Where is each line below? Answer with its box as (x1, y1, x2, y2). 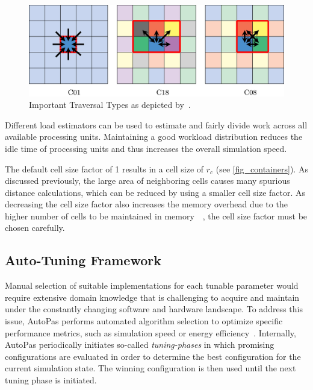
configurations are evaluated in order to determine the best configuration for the (5, 350, 301, 362)
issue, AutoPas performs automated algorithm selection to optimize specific (5, 315, 283, 327)
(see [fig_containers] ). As (215, 162, 308, 175)
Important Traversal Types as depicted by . (29, 98, 191, 111)
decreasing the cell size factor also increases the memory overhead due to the (5, 198, 288, 210)
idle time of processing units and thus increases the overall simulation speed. (5, 142, 287, 154)
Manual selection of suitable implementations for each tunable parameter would (5, 279, 299, 292)
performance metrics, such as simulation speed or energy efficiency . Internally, (5, 326, 296, 339)
